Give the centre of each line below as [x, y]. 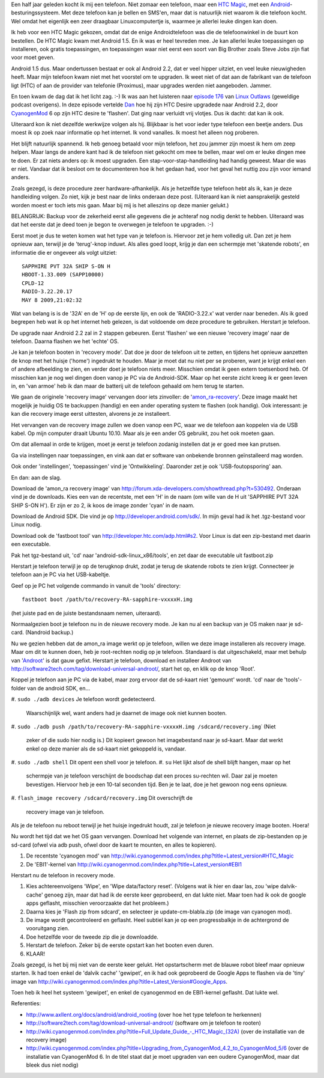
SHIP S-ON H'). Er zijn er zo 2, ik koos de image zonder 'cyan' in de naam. [103, 505]
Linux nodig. [26, 525]
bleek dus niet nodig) [52, 1065]
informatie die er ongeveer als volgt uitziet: [64, 252]
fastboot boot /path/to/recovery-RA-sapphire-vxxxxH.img [107, 600]
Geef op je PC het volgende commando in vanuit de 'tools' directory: [96, 585]
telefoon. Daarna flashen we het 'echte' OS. [65, 341]
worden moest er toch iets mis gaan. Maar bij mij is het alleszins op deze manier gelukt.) [120, 205]
